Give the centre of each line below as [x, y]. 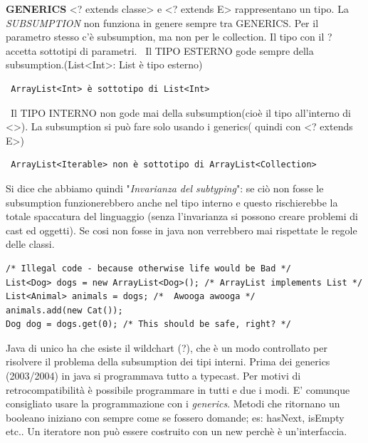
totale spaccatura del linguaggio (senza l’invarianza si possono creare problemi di [182, 216]
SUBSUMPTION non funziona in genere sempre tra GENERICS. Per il [162, 22]
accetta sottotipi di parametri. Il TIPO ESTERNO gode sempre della [160, 50]
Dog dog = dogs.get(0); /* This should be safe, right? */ [148, 324]
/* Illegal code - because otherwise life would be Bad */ [148, 268]
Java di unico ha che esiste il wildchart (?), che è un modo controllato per [167, 347]
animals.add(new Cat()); [64, 310]
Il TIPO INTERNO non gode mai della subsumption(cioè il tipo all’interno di [180, 112]
